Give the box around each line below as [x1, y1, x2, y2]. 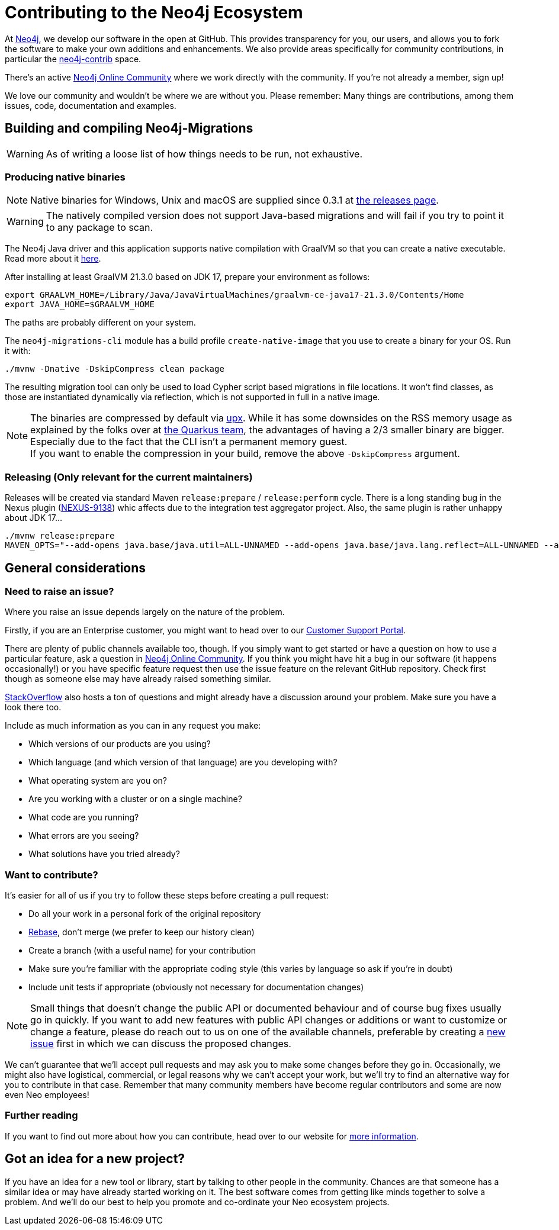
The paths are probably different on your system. [5, 317, 196, 328]
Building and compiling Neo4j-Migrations [5, 121, 253, 136]
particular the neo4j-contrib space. [5, 53, 142, 64]
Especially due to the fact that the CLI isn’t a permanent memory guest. [30, 436, 348, 448]
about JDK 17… [5, 513, 63, 523]
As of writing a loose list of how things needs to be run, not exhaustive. [46, 147, 362, 160]
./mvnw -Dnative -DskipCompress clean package [5, 364, 224, 374]
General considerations [5, 560, 146, 575]
